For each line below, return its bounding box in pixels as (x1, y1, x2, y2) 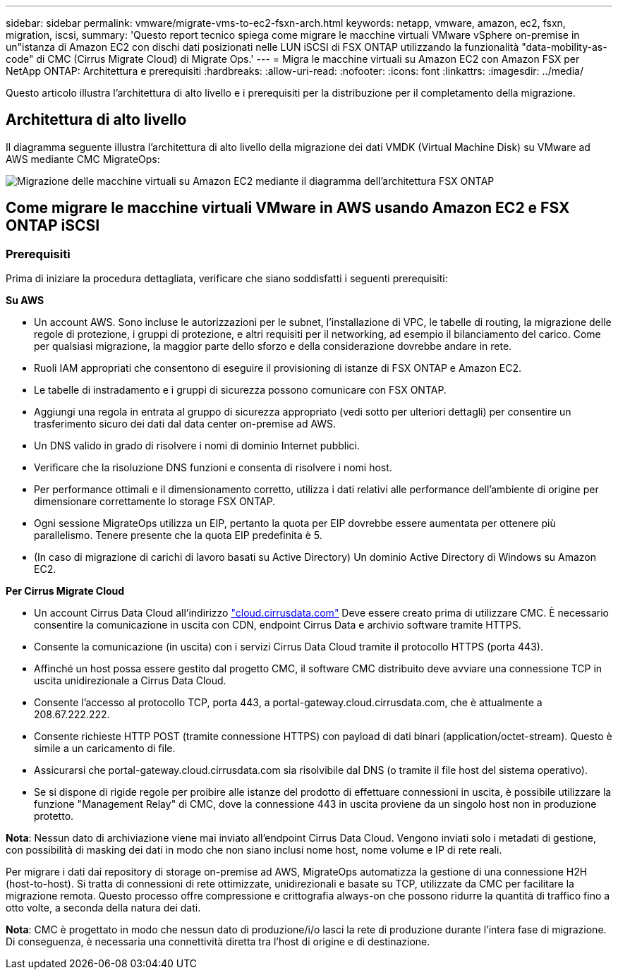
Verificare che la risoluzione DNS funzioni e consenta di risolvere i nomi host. (34, 461, 392, 474)
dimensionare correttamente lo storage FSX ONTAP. (34, 495, 276, 508)
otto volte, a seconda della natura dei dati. (6, 902, 201, 914)
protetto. (34, 810, 74, 823)
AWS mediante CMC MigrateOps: (6, 152, 160, 165)
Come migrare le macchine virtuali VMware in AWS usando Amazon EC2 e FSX (6, 199, 570, 217)
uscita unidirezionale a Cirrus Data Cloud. (34, 674, 226, 687)
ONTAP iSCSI (6, 217, 100, 235)
